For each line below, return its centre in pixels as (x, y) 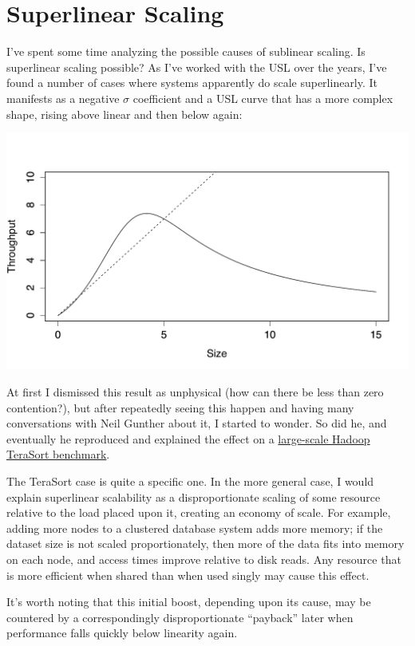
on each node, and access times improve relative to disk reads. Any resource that (204, 559)
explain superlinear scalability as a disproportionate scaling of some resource (194, 496)
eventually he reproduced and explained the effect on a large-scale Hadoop (188, 438)
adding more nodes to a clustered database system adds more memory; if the (195, 528)
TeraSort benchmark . (58, 454)
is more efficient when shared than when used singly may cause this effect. (188, 575)
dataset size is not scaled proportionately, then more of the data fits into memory (206, 544)
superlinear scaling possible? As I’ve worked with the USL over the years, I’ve (197, 67)
